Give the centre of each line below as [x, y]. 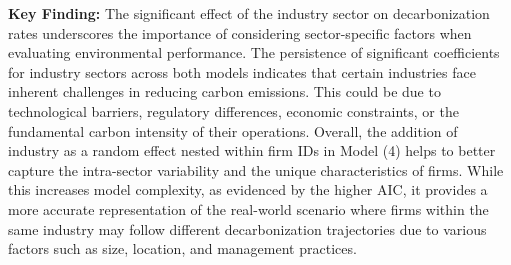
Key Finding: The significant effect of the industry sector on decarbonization [249, 13]
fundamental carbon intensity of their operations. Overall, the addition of [233, 130]
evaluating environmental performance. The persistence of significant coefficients [254, 52]
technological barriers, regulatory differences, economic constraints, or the [233, 110]
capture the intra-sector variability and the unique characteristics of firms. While [256, 169]
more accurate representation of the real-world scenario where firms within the [248, 208]
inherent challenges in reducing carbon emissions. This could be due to [224, 91]
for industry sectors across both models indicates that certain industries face [242, 71]
